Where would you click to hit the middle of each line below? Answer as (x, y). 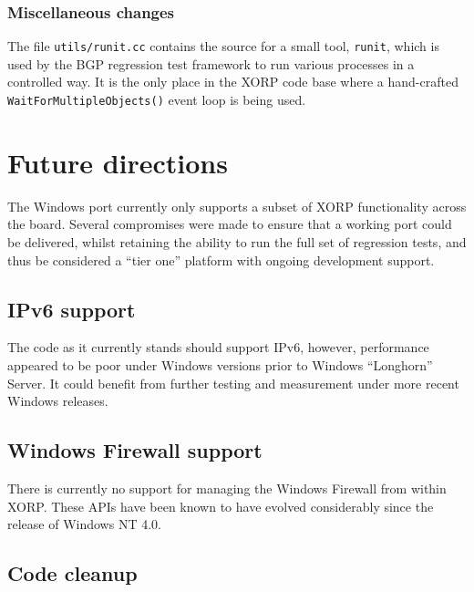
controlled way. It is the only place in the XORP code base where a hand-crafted (233, 82)
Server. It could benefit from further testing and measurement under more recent (233, 383)
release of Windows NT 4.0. (84, 524)
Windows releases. (58, 401)
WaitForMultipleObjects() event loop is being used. (157, 100)
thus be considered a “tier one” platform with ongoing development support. (221, 260)
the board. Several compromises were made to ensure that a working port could (230, 224)
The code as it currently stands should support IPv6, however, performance (218, 347)
